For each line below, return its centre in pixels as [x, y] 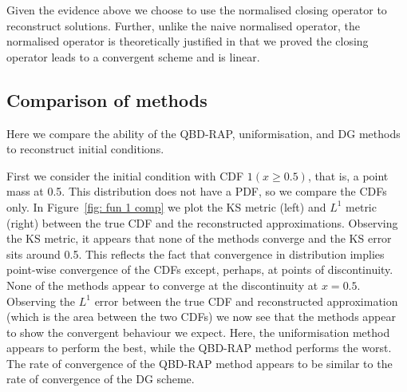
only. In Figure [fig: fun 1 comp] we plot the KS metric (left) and [166, 206]
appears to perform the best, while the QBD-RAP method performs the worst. [199, 348]
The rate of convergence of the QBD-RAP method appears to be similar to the [200, 363]
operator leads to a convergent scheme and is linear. [133, 56]
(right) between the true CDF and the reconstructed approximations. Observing [202, 222]
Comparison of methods [107, 99]
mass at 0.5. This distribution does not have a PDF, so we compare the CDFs [197, 191]
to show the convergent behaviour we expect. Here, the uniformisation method [198, 332]
